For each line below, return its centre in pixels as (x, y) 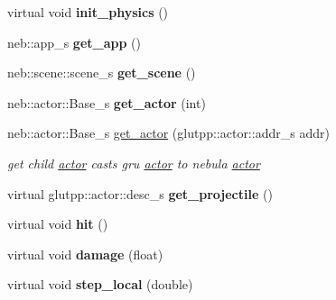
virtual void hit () (58, 224)
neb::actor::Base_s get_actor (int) (107, 102)
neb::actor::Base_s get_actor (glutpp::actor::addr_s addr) (168, 133)
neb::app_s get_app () (74, 42)
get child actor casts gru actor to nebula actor (134, 163)
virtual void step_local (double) (100, 284)
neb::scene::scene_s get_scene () (102, 73)
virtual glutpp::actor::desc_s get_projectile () (140, 193)
